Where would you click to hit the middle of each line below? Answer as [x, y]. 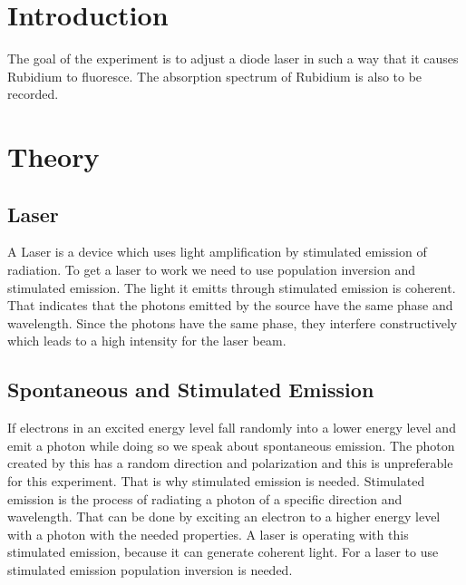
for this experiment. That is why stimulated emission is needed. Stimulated [216, 481]
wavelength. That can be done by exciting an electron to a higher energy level [224, 517]
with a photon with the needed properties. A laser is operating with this [208, 534]
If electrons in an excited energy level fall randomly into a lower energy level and [232, 428]
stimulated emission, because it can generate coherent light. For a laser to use [223, 552]
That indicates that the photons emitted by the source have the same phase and [230, 305]
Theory [53, 156]
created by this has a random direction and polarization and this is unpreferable [230, 463]
